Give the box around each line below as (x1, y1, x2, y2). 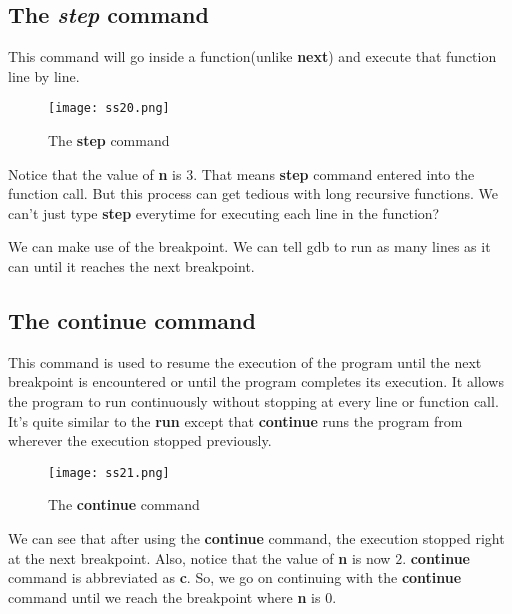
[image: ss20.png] (48, 101, 170, 116)
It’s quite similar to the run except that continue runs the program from (8, 410, 463, 431)
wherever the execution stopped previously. (8, 430, 272, 451)
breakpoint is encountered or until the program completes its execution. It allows (8, 371, 504, 392)
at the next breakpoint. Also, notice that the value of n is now (8, 547, 391, 568)
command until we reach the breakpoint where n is (8, 586, 321, 607)
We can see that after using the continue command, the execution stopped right (8, 528, 505, 549)
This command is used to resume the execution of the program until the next (8, 351, 482, 372)
